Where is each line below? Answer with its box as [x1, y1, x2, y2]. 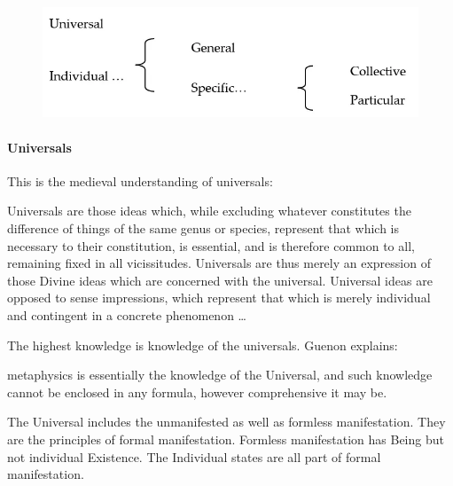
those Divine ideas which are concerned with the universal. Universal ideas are [7, 270, 433, 289]
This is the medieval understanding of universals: [7, 171, 273, 190]
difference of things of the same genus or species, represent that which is [7, 218, 400, 237]
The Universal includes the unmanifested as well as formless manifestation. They [7, 412, 446, 431]
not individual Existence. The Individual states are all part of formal [7, 447, 381, 466]
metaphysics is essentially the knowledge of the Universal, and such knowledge [7, 365, 433, 384]
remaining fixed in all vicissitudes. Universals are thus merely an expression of [7, 254, 431, 272]
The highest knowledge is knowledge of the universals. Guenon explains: [7, 335, 398, 354]
